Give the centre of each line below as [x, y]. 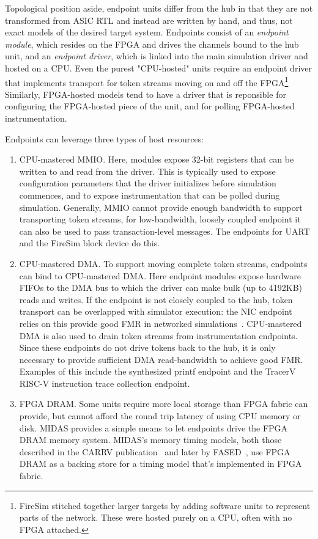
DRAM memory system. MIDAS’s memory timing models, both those [150, 440]
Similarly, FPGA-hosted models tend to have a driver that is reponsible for [146, 94]
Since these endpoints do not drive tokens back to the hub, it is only [147, 347]
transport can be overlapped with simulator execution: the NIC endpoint [156, 311]
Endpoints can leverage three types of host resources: [105, 138]
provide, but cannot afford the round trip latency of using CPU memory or [160, 416]
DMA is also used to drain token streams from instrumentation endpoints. [158, 335]
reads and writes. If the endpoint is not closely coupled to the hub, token [156, 299]
